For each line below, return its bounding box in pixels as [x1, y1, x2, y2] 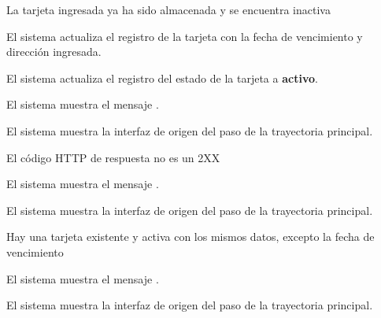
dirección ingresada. [6, 43, 102, 60]
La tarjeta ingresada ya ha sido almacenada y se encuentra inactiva [6, 2, 331, 17]
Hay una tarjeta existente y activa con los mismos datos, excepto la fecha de [6, 228, 375, 245]
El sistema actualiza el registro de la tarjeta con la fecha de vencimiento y [6, 28, 363, 44]
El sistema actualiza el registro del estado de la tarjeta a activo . [6, 69, 318, 86]
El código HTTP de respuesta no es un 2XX [6, 149, 220, 165]
